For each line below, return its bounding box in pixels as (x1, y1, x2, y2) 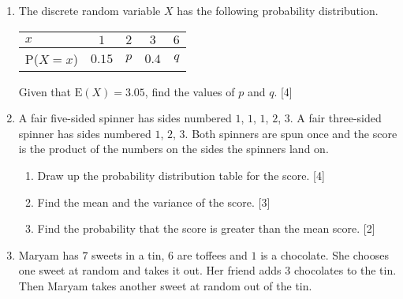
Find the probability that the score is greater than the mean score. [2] (37, 220, 375, 237)
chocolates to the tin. (293, 262, 397, 278)
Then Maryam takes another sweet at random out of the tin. (18, 277, 312, 293)
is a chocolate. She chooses (260, 246, 389, 263)
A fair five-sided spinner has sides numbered (18, 110, 232, 126)
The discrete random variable (18, 2, 161, 18)
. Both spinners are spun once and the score (185, 125, 397, 141)
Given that (18, 83, 72, 99)
